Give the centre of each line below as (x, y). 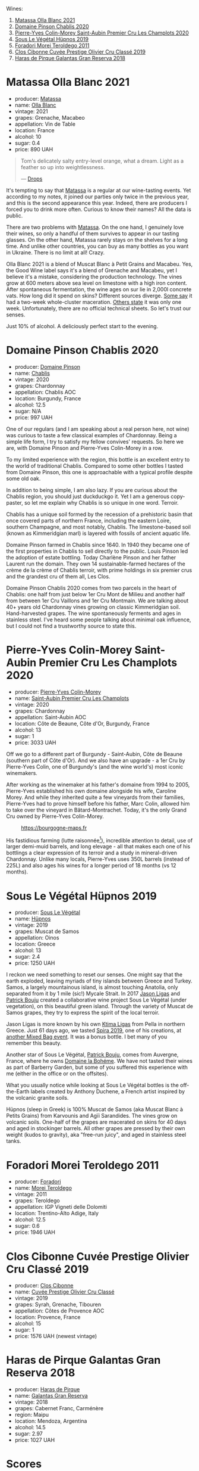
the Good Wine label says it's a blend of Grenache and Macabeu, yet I (91, 270)
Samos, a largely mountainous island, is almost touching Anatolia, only (92, 987)
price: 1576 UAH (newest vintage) (56, 1336)
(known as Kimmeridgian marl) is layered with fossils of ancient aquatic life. (99, 533)
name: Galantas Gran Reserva (51, 1396)
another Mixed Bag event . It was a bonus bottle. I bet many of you (87, 1037)
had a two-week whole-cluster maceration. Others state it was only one (94, 302)
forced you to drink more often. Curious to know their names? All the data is (99, 209)
